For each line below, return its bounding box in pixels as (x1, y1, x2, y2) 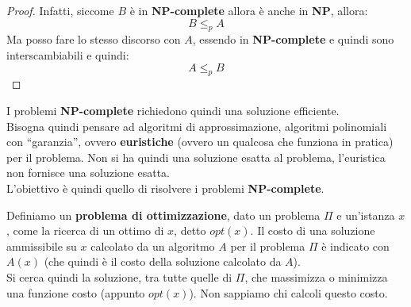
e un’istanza (336, 206, 395, 223)
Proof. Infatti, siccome (6, 2, 114, 18)
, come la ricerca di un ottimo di (6, 222, 164, 239)
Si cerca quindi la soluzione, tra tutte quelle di (6, 268, 232, 285)
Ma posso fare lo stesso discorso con (6, 31, 181, 48)
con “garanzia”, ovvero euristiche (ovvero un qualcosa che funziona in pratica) (6, 133, 394, 150)
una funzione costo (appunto (6, 284, 145, 301)
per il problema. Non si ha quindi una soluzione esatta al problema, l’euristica (6, 148, 386, 165)
